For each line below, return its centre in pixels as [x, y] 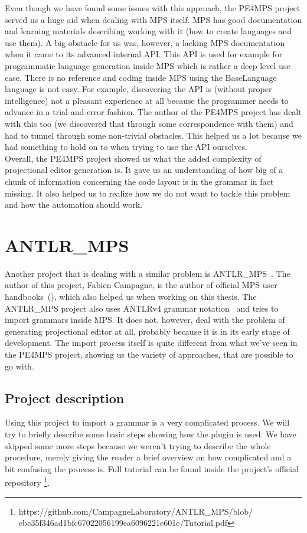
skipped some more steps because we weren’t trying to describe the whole [138, 445]
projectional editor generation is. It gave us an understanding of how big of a [144, 170]
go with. [19, 366]
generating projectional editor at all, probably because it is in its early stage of [147, 331]
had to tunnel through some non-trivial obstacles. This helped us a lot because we [153, 135]
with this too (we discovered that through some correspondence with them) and [149, 123]
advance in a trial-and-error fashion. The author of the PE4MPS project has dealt [153, 112]
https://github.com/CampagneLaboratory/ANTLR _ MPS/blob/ [135, 511]
